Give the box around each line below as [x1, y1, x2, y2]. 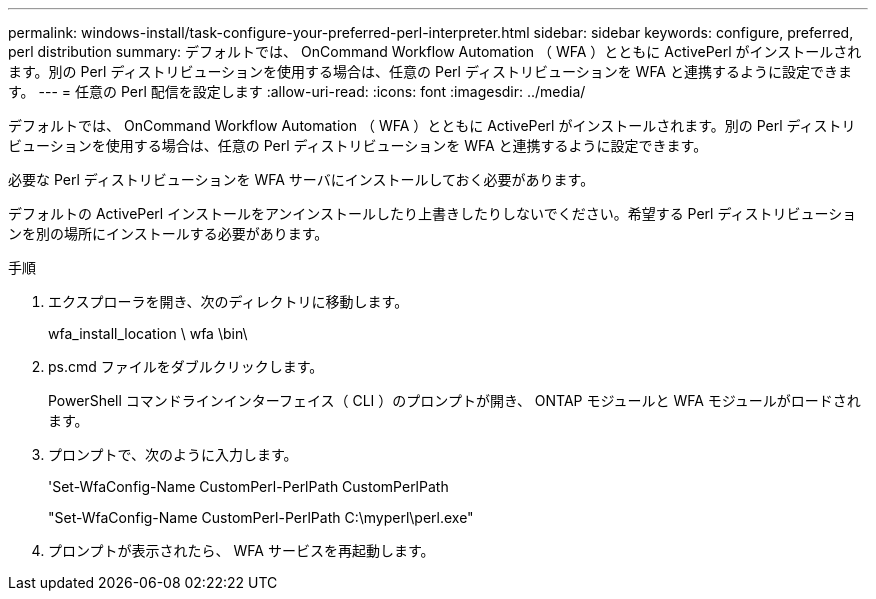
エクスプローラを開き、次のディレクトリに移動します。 [48, 293, 409, 310]
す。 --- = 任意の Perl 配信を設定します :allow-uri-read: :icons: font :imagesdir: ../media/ [8, 83, 586, 100]
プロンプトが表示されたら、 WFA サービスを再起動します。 [48, 542, 435, 559]
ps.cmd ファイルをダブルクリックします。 [48, 358, 324, 375]
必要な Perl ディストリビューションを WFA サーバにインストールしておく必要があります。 [8, 171, 595, 188]
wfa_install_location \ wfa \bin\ [48, 325, 248, 342]
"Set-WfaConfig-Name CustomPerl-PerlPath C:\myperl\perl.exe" [48, 509, 474, 526]
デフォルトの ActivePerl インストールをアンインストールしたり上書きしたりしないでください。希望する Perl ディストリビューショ [8, 205, 857, 222]
